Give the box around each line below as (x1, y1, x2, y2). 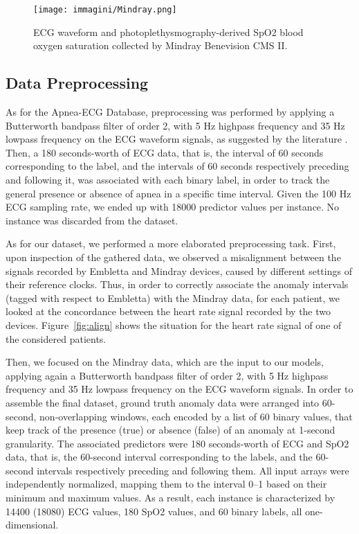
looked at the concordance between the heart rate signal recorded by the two (6, 304, 331, 319)
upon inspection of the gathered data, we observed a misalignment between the (6, 249, 341, 264)
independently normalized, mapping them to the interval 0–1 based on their (6, 477, 327, 491)
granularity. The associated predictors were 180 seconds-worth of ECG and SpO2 (6, 436, 349, 450)
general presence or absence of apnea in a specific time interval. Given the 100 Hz (6, 186, 351, 200)
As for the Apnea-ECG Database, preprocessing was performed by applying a (6, 105, 335, 119)
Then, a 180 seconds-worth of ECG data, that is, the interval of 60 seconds (6, 145, 324, 159)
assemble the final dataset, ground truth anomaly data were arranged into (6, 395, 320, 409)
